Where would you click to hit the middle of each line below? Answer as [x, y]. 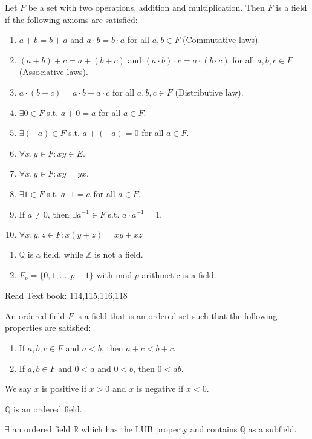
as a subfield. [272, 429]
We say [18, 389]
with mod [114, 274]
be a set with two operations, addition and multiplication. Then [146, 7]
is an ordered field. [48, 408]
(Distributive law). [209, 92]
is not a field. [119, 254]
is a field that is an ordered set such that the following [177, 315]
